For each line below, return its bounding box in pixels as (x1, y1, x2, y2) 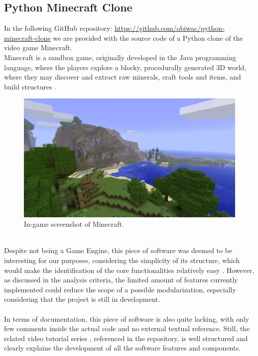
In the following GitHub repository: (4, 23, 113, 33)
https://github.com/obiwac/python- (114, 23, 225, 33)
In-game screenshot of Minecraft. (24, 219, 124, 229)
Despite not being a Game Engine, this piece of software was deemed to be (4, 245, 233, 256)
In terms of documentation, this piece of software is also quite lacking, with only (4, 313, 250, 324)
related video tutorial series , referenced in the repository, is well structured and (4, 333, 248, 343)
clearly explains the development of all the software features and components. (4, 343, 241, 353)
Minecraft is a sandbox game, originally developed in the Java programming (4, 52, 237, 62)
